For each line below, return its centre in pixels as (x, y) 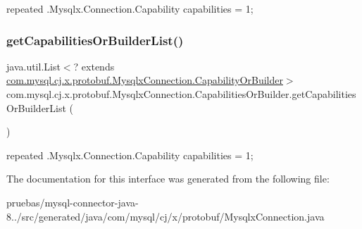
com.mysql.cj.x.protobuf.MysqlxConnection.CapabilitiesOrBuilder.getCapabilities (181, 94)
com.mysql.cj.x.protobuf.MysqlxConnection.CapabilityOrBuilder (145, 80)
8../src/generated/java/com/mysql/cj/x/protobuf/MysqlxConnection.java (166, 216)
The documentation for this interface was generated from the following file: (168, 179)
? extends (94, 66)
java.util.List (33, 66)
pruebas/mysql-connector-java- (73, 202)
